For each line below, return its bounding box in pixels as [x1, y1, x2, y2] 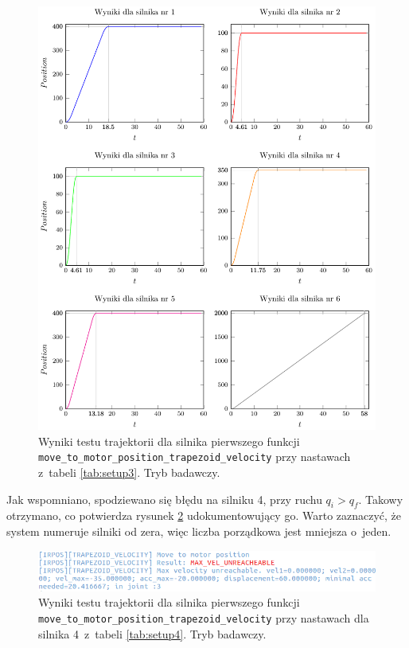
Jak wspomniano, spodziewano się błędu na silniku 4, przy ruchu [6, 490, 322, 507]
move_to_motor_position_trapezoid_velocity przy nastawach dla [38, 609, 369, 626]
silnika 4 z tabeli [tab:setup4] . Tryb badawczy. [38, 625, 267, 642]
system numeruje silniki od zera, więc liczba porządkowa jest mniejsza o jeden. [6, 522, 391, 539]
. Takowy [358, 490, 403, 507]
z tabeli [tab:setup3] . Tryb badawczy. [38, 463, 220, 480]
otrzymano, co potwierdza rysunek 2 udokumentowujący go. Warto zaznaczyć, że [6, 507, 402, 524]
